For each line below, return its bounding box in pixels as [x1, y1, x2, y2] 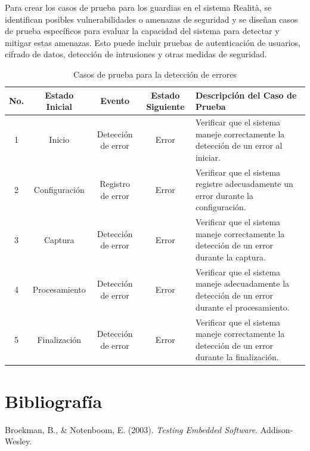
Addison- [260, 423, 293, 435]
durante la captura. [195, 251, 266, 263]
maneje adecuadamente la [195, 277, 290, 290]
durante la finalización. [195, 351, 279, 363]
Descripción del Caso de [195, 88, 297, 101]
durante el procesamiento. [195, 300, 290, 313]
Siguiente [146, 100, 185, 113]
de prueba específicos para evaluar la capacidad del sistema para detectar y [5, 24, 280, 37]
